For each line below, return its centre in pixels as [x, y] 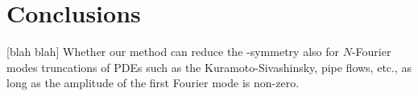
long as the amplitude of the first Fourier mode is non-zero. [153, 83]
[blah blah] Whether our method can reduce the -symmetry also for [173, 52]
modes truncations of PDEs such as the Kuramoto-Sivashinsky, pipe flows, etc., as [209, 67]
